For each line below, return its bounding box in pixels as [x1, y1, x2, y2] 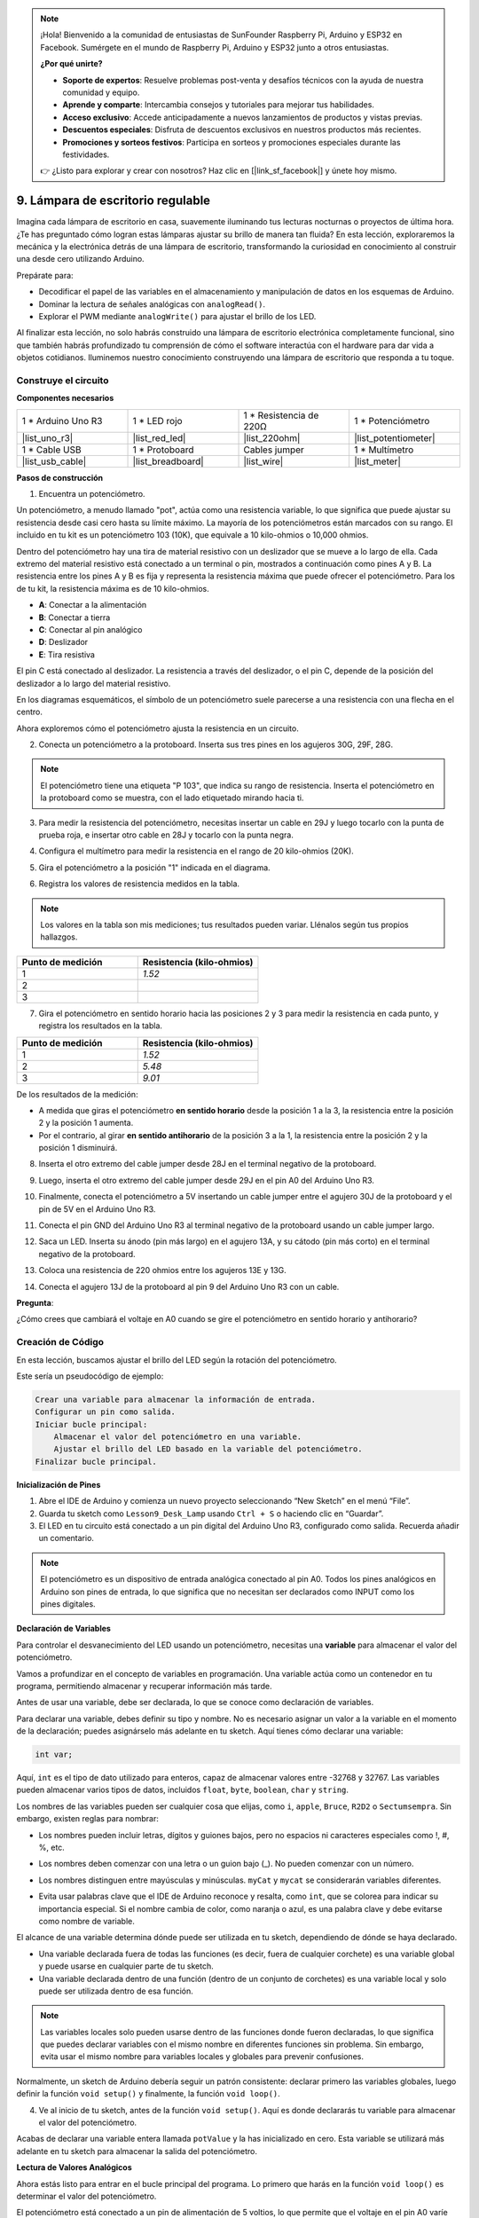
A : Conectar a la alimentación [38, 600, 147, 610]
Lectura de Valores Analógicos [16, 2162, 132, 2173]
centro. [16, 706, 43, 718]
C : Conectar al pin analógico [38, 624, 143, 634]
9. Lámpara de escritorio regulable [16, 193, 211, 208]
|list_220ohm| [243, 431, 301, 444]
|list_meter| [353, 455, 401, 468]
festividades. [62, 149, 110, 160]
